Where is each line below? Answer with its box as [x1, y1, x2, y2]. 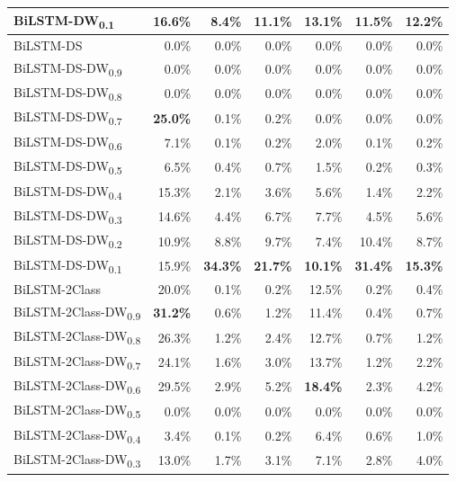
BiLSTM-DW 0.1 [13, 10, 115, 31]
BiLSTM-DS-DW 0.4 [13, 181, 122, 202]
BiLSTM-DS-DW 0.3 [13, 205, 122, 227]
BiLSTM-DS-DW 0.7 [13, 107, 122, 129]
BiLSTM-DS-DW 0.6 [13, 131, 122, 153]
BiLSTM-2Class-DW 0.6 [13, 376, 141, 397]
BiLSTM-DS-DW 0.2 [13, 230, 122, 252]
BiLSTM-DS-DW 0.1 [13, 254, 122, 276]
